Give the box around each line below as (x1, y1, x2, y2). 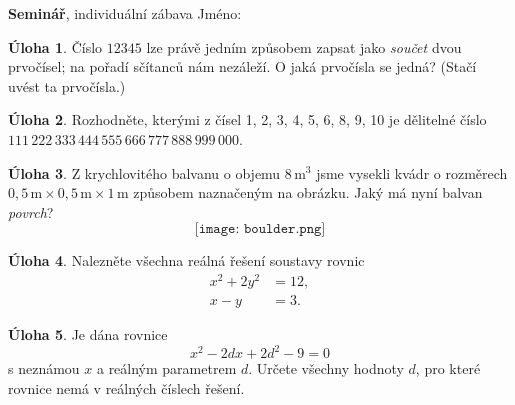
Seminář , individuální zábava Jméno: (8, 3, 242, 23)
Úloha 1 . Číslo (8, 36, 103, 57)
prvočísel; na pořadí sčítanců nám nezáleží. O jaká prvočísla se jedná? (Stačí (8, 56, 477, 77)
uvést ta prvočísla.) (8, 75, 126, 96)
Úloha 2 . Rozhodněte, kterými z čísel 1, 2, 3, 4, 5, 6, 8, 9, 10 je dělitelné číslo (8, 109, 487, 130)
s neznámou (8, 358, 80, 379)
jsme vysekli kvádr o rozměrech (316, 162, 508, 183)
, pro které (415, 358, 481, 379)
